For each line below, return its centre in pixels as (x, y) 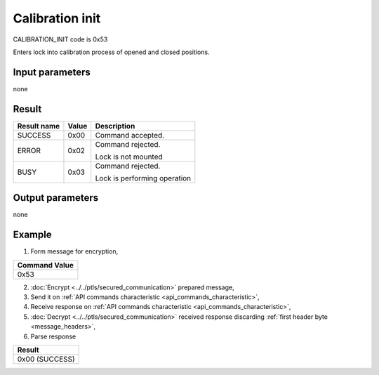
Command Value (45, 265)
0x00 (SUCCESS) (46, 359)
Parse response (53, 336)
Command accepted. (130, 135)
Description (115, 126)
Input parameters (52, 72)
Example (32, 235)
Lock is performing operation (143, 178)
